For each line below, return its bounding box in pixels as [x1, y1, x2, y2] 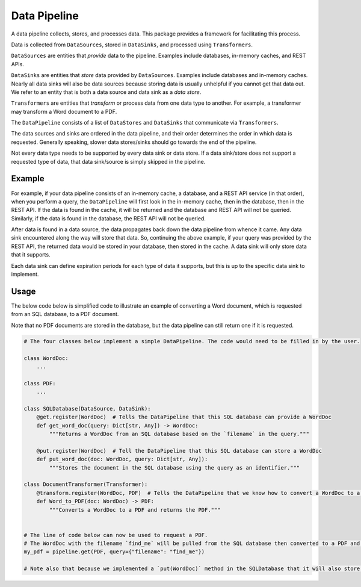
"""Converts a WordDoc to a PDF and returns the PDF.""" [49, 506, 221, 513]
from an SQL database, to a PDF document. [11, 311, 119, 318]
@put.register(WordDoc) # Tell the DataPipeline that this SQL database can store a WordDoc [36, 447, 322, 454]
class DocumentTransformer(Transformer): [23, 481, 148, 488]
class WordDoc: [23, 355, 69, 361]
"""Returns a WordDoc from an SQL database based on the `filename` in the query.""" [49, 430, 310, 438]
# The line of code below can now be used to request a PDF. [23, 532, 208, 538]
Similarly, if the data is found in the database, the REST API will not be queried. [11, 214, 206, 222]
